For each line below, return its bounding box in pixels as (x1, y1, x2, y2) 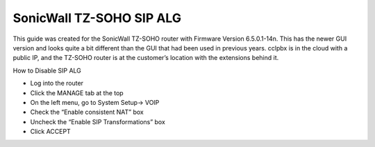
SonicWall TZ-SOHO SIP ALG (12, 10, 182, 26)
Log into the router (30, 79, 83, 88)
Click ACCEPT (30, 128, 71, 136)
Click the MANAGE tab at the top (30, 88, 124, 97)
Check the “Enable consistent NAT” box (30, 108, 144, 117)
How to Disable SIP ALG (12, 66, 81, 75)
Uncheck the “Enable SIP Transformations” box (30, 117, 166, 126)
